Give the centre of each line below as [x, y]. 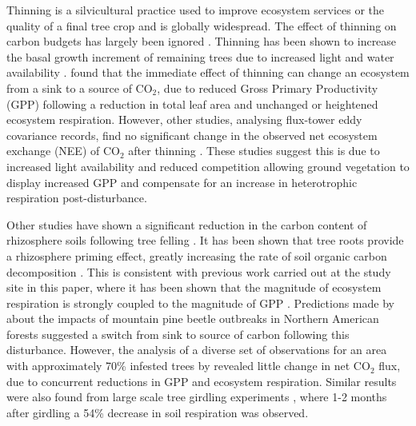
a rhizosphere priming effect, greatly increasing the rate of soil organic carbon [197, 255]
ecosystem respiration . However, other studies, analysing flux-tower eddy [184, 119]
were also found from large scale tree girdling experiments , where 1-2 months [197, 397]
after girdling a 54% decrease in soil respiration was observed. [158, 412]
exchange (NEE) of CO [63, 151]
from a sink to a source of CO [80, 88]
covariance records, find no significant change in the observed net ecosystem [192, 135]
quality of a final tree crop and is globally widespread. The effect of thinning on [202, 25]
